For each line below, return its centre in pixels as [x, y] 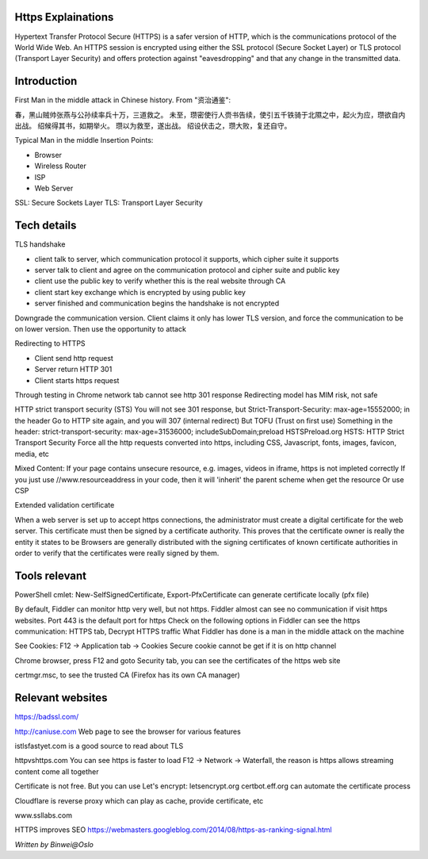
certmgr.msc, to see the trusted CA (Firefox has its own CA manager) [128, 675]
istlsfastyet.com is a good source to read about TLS [99, 746]
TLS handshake [40, 244]
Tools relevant [51, 575]
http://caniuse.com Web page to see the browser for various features [128, 731]
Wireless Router [61, 166]
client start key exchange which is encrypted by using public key [140, 292]
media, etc [32, 454]
